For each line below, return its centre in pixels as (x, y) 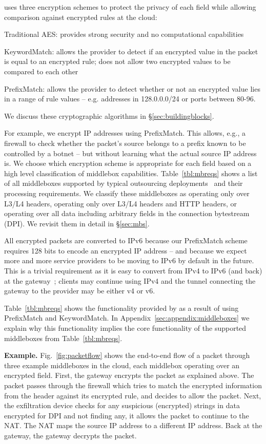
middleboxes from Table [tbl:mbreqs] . (63, 338)
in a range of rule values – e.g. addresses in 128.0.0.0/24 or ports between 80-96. (130, 99)
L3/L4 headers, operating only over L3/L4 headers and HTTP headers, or (121, 203)
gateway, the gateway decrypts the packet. (70, 435)
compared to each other (41, 71)
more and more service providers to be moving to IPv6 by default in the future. (129, 260)
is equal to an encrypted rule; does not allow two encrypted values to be (117, 61)
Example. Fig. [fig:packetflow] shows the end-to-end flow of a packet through (127, 355)
